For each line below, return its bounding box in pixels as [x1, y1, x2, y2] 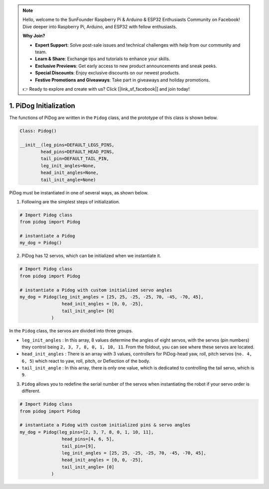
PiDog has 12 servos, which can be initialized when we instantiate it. [21, 253, 161, 259]
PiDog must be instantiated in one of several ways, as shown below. [9, 189, 149, 195]
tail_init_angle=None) [40, 177, 97, 182]
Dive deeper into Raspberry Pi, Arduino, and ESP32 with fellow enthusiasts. [22, 23, 177, 29]
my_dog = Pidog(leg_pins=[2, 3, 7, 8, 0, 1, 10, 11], [19, 429, 154, 435]
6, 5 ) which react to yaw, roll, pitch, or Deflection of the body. [21, 358, 150, 364]
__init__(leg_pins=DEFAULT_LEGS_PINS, [19, 142, 115, 148]
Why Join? [22, 33, 45, 39]
